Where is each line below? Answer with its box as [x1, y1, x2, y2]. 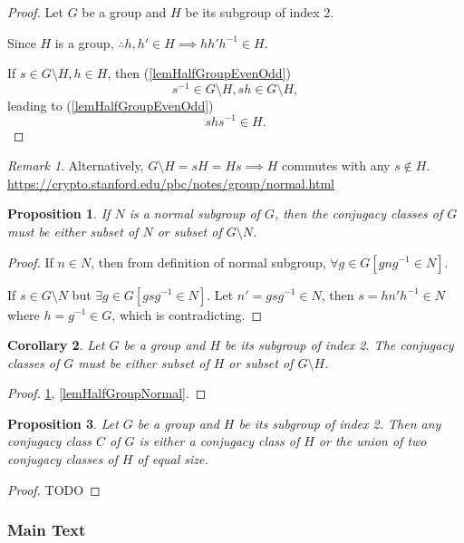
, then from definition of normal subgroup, [91, 252, 326, 271]
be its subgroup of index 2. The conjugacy [225, 335, 454, 354]
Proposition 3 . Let [7, 413, 119, 432]
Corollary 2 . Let [7, 335, 105, 354]
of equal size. [137, 450, 208, 469]
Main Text [7, 519, 86, 541]
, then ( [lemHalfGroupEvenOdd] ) [107, 63, 292, 82]
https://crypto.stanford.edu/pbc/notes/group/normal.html [7, 173, 334, 192]
